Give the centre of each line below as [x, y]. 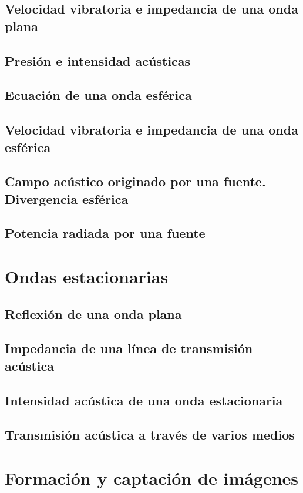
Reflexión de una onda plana [93, 313]
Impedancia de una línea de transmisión [129, 348]
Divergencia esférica [67, 198]
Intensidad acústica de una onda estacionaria [144, 400]
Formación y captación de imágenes [152, 477]
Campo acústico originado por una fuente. [135, 181]
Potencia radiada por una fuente [105, 233]
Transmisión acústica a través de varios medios [150, 435]
